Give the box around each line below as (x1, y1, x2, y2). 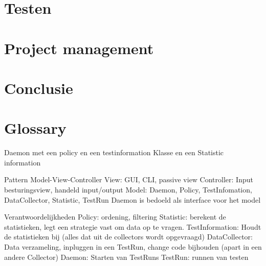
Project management (4, 37, 154, 58)
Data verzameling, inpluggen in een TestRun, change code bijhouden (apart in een (4, 241, 262, 252)
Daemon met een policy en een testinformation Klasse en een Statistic (4, 147, 224, 158)
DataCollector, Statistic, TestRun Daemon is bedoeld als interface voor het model (4, 194, 261, 205)
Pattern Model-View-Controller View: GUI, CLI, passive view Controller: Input (4, 174, 253, 185)
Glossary (4, 117, 66, 138)
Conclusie (4, 77, 73, 98)
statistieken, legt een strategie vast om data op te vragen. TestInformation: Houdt (4, 221, 261, 232)
